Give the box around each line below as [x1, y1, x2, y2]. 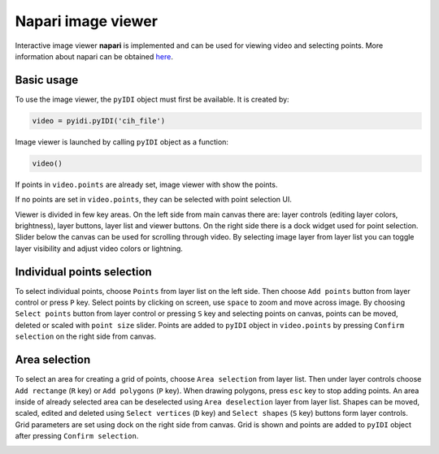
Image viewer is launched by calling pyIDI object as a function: [15, 136, 229, 146]
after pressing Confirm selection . [15, 431, 139, 441]
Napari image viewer [15, 12, 159, 30]
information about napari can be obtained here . [15, 51, 174, 61]
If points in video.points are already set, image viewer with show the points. [15, 179, 278, 189]
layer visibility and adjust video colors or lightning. [15, 244, 183, 253]
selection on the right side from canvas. [15, 331, 156, 341]
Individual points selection [15, 265, 152, 279]
